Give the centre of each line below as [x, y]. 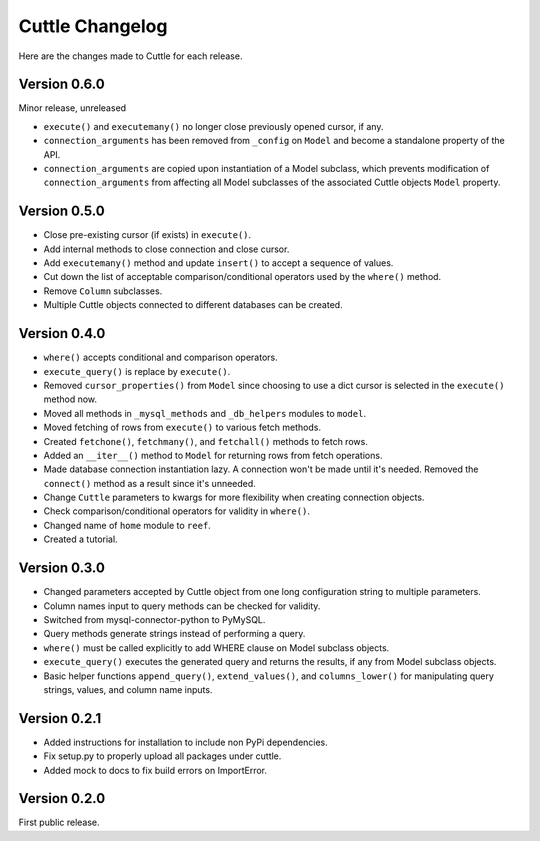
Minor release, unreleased [72, 108]
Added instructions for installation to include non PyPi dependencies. [186, 742]
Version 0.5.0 [61, 211]
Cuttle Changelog [93, 26]
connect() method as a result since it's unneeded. [150, 483]
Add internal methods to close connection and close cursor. [166, 249]
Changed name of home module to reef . [127, 525]
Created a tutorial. [81, 539]
